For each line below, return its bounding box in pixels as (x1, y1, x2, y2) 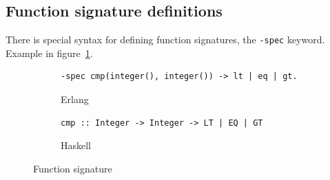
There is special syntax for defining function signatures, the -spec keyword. (6, 32, 325, 47)
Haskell (61, 138, 92, 153)
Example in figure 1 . (6, 45, 93, 60)
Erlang (61, 92, 89, 106)
